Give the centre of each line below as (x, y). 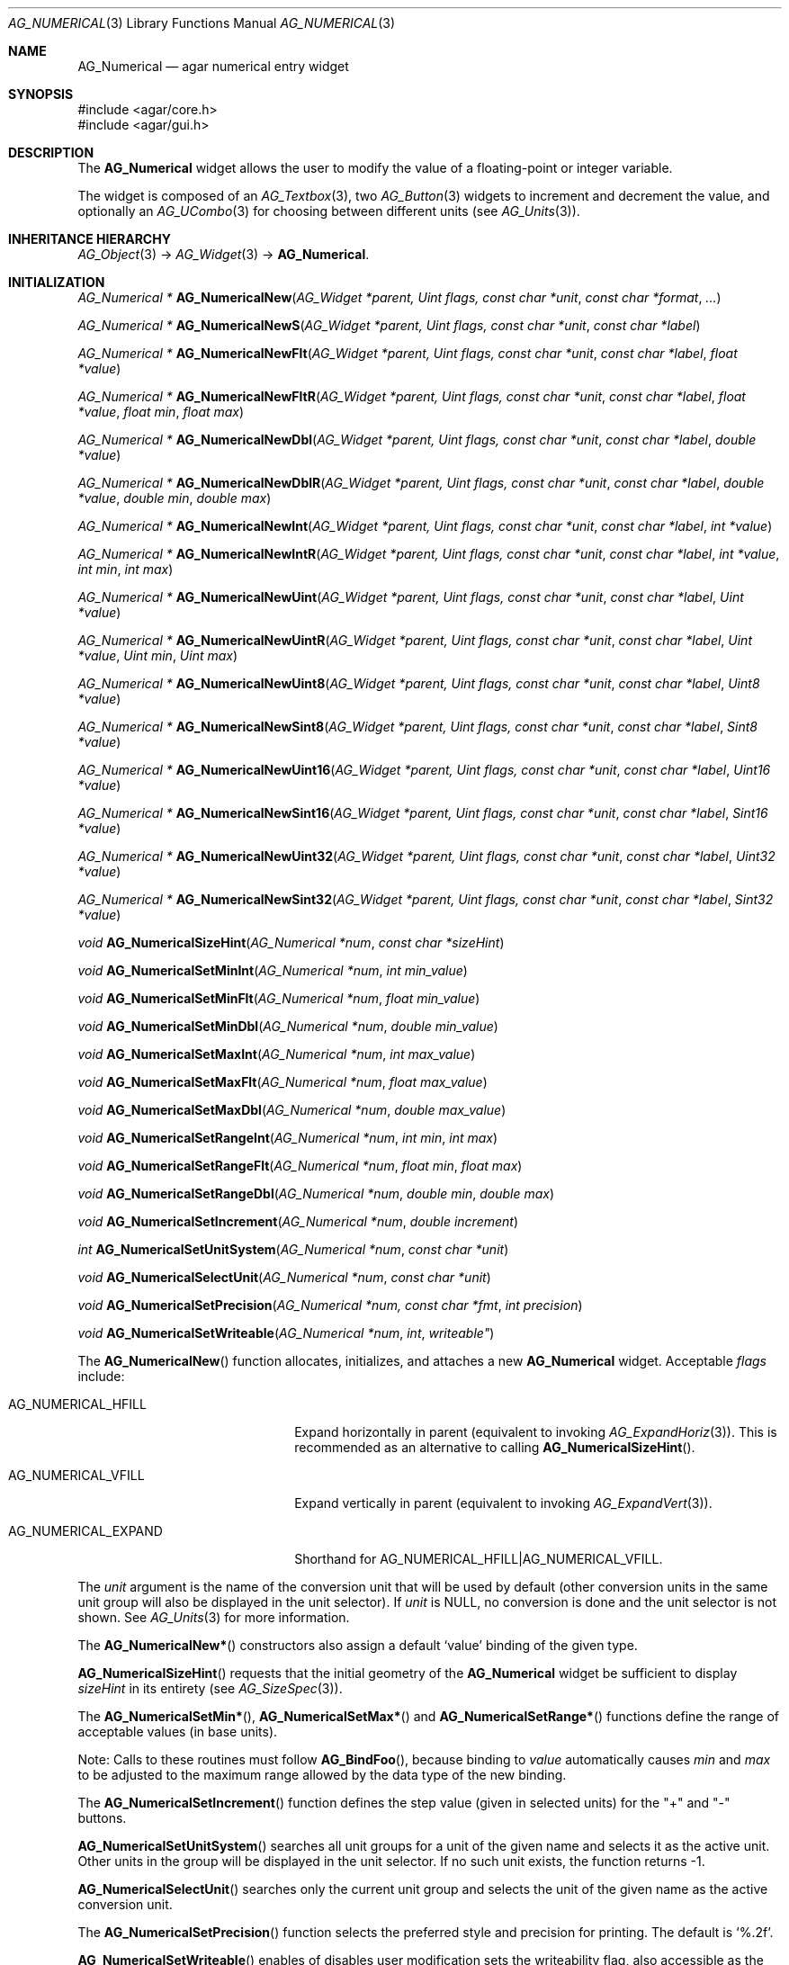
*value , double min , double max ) (175, 498)
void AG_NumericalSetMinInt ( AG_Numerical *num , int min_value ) (273, 970)
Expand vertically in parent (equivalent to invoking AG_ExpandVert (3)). (503, 1503)
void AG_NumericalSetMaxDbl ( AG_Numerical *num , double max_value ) (292, 1110)
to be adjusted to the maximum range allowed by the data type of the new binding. (322, 1775)
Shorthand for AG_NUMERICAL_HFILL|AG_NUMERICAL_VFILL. (479, 1559)
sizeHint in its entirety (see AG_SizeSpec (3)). (210, 1688)
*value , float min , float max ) (161, 412)
